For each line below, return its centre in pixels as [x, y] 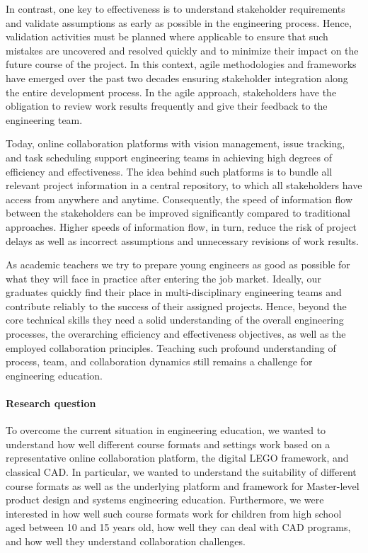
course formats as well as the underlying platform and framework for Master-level [183, 485]
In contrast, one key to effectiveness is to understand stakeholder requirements [176, 8]
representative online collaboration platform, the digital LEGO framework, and [177, 458]
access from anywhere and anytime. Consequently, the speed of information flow [179, 199]
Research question [51, 403]
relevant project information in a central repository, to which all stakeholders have [184, 185]
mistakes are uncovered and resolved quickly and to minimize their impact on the [182, 50]
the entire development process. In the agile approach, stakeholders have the [171, 92]
